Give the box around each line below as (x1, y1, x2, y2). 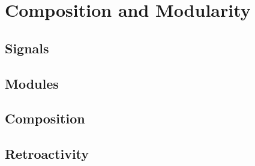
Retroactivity (5, 144, 89, 163)
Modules (5, 74, 59, 92)
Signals (5, 38, 49, 57)
